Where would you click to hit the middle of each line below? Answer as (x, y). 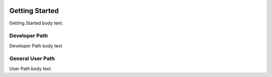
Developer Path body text (36, 45)
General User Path (32, 58)
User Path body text (30, 68)
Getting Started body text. (36, 23)
